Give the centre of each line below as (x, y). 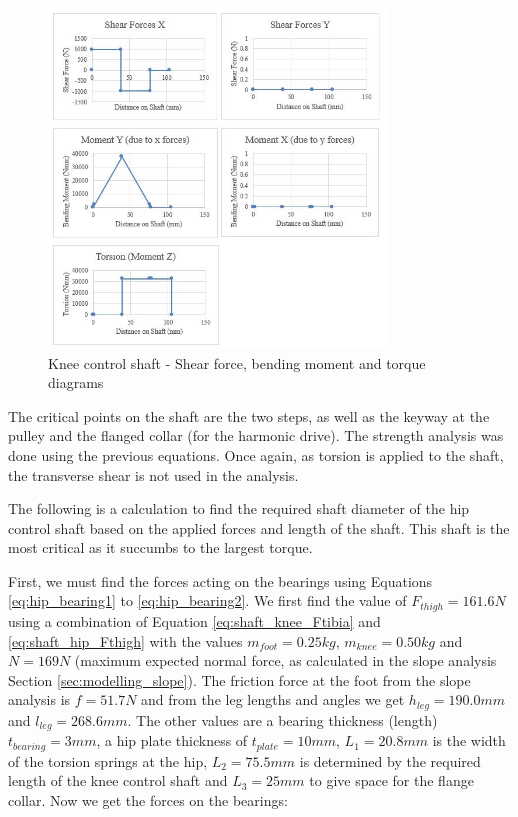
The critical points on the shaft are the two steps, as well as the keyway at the (249, 415)
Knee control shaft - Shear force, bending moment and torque (237, 362)
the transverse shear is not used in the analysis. (153, 474)
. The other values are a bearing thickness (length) (282, 719)
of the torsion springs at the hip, (108, 760)
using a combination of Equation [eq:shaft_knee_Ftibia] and (194, 620)
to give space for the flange (391, 780)
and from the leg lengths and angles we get (273, 699)
